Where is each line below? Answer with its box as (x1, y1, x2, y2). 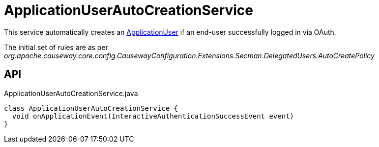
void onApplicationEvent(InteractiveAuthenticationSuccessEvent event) (12, 112, 294, 120)
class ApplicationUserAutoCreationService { (4, 104, 178, 112)
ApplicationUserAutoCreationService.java (4, 89, 138, 98)
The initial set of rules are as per (4, 43, 108, 51)
